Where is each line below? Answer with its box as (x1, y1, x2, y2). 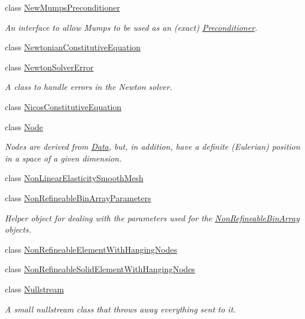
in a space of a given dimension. (5, 152, 122, 164)
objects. (5, 223, 31, 236)
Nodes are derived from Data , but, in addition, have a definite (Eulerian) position (5, 140, 300, 153)
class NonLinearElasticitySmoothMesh (5, 172, 144, 184)
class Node (5, 120, 43, 133)
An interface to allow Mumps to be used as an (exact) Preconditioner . (5, 21, 258, 33)
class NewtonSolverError (5, 60, 94, 73)
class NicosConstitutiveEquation (5, 100, 122, 112)
